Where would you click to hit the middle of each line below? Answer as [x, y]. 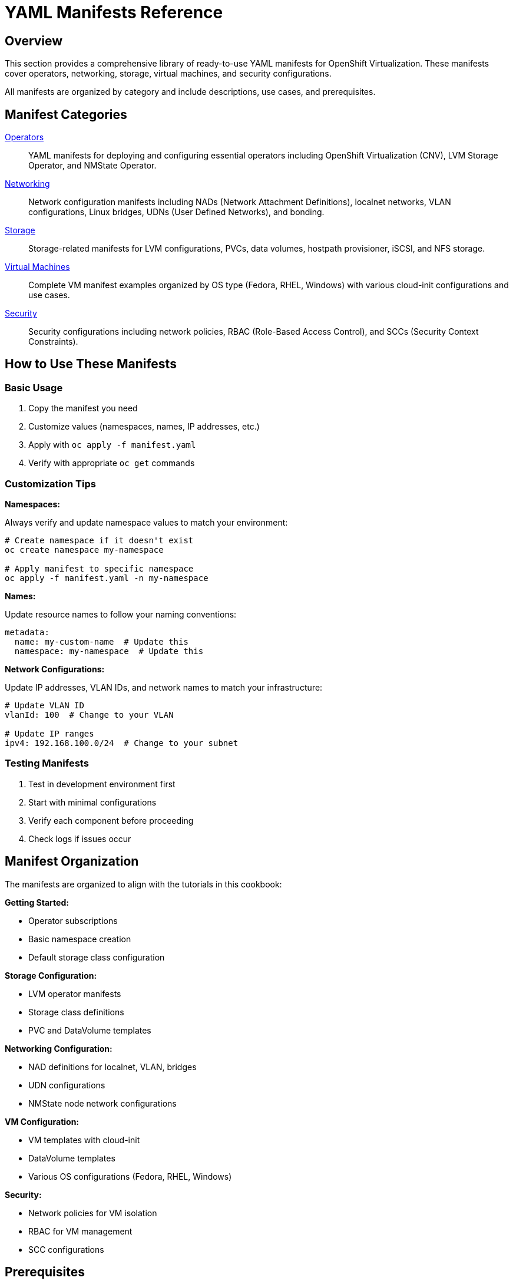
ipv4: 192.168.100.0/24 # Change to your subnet [122, 743]
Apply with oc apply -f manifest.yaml [112, 445]
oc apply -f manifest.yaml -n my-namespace [107, 578]
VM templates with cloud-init [84, 1140]
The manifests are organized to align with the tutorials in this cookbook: [143, 884]
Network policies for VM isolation [93, 1213]
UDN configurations [67, 1085]
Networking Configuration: [59, 1048]
